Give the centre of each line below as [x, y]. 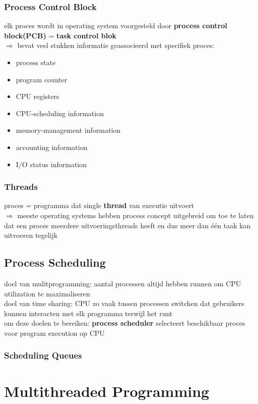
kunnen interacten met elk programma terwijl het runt [88, 313]
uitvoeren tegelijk [31, 235]
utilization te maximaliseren [47, 293]
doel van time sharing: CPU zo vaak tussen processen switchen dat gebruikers [124, 303]
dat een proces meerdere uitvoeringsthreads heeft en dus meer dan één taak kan [127, 225]
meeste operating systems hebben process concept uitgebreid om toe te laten [136, 215]
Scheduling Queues [43, 355]
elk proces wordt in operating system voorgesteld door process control [116, 26]
